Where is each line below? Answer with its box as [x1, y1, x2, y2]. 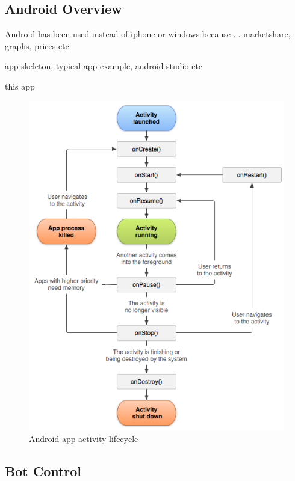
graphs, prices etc [5, 39, 69, 52]
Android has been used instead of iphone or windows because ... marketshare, [5, 28, 291, 40]
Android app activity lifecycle [29, 432, 138, 445]
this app [5, 79, 35, 92]
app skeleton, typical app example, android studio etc [5, 60, 203, 72]
